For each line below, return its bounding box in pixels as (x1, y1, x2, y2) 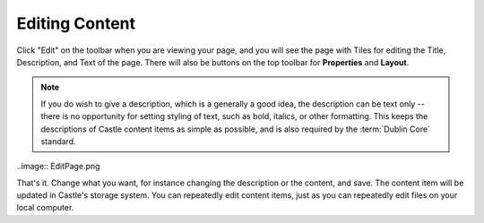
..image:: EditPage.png (16, 161, 100, 172)
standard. (40, 135, 76, 147)
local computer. (16, 202, 74, 213)
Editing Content (16, 13, 136, 33)
